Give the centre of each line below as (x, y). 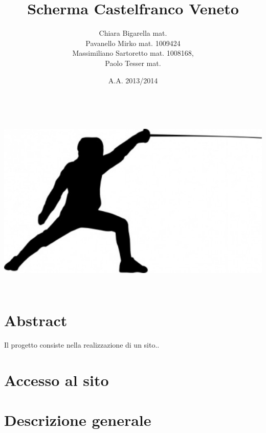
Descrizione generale (78, 420)
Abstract (36, 320)
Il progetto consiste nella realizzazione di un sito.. (82, 344)
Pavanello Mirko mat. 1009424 (133, 43)
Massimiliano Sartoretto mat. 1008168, (133, 53)
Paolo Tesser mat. (133, 63)
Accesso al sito (57, 380)
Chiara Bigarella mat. (133, 33)
